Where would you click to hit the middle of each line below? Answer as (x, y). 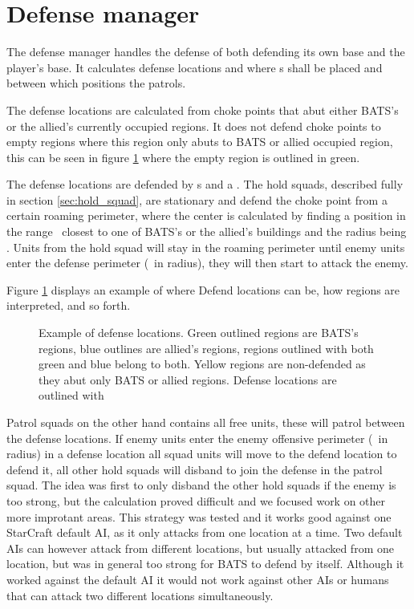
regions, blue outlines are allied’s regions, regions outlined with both (206, 348)
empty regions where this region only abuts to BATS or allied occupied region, (200, 142)
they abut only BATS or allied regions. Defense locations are (188, 379)
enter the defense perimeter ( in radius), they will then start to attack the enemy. (207, 263)
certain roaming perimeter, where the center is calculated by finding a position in (206, 215)
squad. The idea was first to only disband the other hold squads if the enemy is (201, 485)
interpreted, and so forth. (69, 305)
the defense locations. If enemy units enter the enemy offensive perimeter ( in (197, 438)
